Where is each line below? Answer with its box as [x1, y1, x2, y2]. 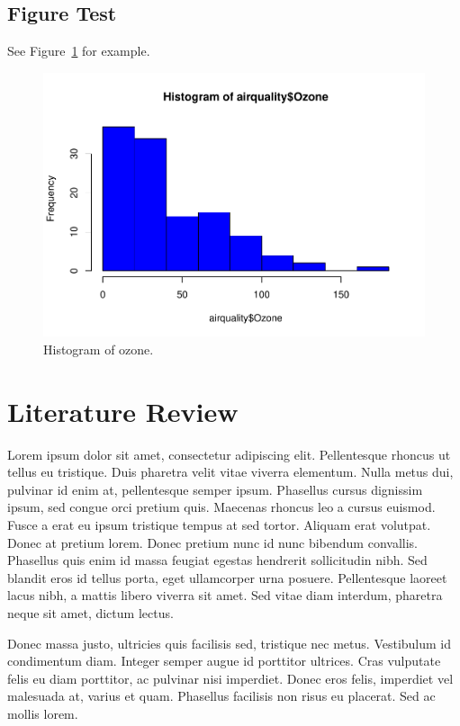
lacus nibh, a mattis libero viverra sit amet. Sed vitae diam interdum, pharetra [7, 586, 443, 605]
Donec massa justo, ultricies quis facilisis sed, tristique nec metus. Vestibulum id [7, 633, 452, 652]
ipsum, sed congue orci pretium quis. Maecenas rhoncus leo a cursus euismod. [7, 497, 436, 516]
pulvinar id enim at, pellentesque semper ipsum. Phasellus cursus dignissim [7, 480, 423, 498]
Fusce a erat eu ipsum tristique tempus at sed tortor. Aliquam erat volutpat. [7, 515, 431, 534]
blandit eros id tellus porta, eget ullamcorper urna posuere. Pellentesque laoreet [7, 568, 447, 587]
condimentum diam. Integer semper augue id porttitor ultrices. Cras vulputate [7, 651, 441, 670]
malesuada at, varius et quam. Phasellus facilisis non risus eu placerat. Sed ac [7, 686, 436, 705]
